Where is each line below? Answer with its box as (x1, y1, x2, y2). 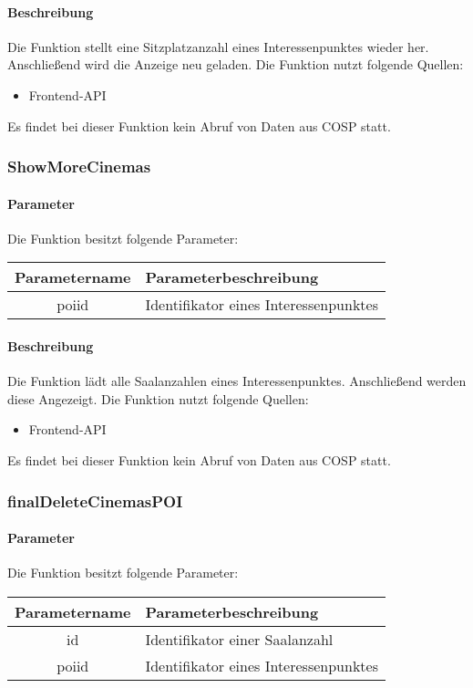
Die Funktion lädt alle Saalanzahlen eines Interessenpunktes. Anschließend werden (7, 371, 467, 391)
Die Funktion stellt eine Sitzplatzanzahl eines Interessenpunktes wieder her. (7, 36, 429, 56)
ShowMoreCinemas (7, 155, 151, 178)
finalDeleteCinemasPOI (7, 489, 183, 512)
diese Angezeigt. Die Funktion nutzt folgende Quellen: (7, 389, 309, 408)
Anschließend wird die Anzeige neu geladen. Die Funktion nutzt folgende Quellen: (7, 55, 464, 74)
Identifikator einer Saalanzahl (145, 628, 334, 650)
